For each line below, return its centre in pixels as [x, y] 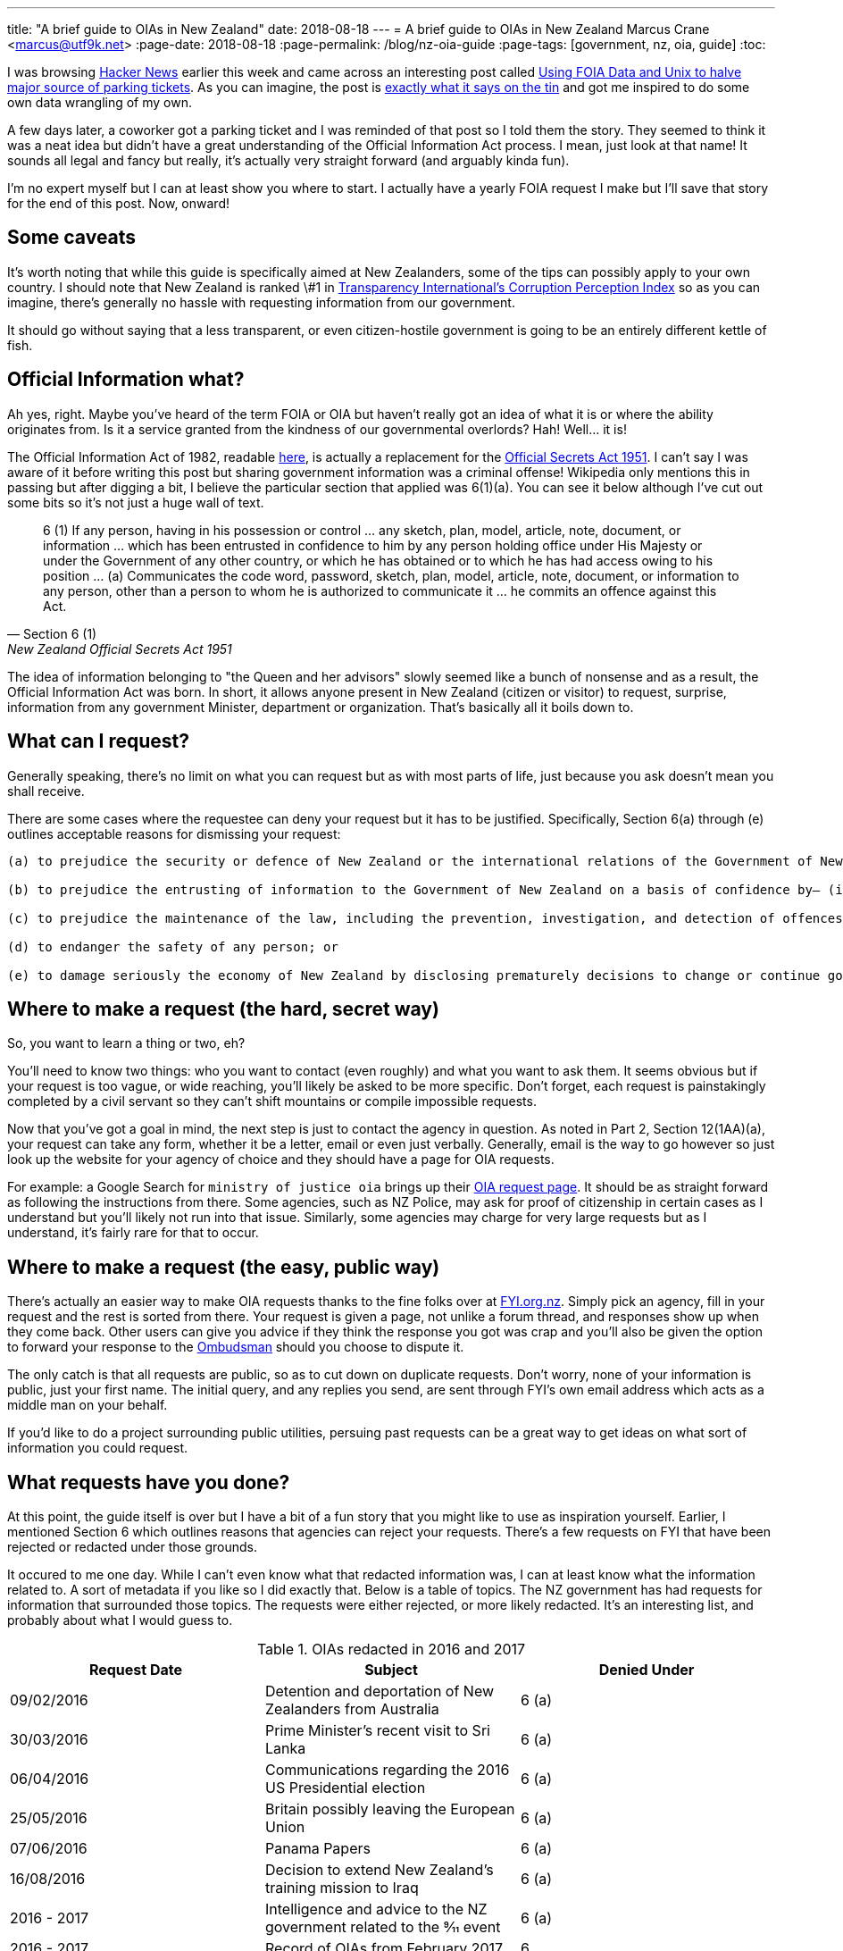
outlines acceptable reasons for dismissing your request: [174, 833]
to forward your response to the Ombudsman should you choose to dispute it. [236, 1347]
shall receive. [46, 791]
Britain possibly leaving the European [390, 1809]
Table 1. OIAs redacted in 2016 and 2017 [391, 1650]
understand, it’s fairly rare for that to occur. [133, 1233]
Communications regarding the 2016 [387, 1770]
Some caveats [72, 238]
